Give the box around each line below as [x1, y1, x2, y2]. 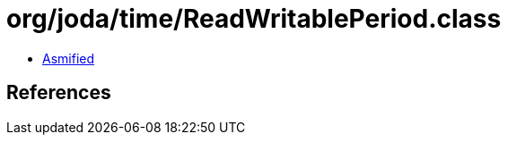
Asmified [42, 50, 95, 66]
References [6, 81, 111, 104]
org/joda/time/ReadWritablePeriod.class [6, 4, 502, 34]
